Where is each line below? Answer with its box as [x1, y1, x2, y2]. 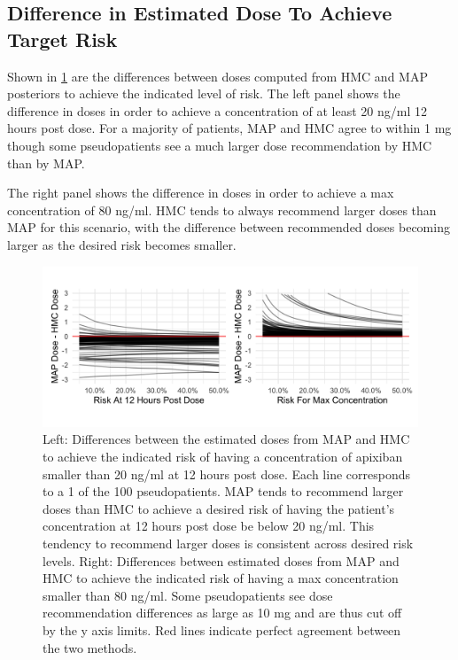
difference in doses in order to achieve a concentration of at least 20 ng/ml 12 [7, 101, 427, 120]
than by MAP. [7, 153, 85, 172]
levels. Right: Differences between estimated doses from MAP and [43, 551, 400, 570]
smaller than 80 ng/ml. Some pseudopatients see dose [43, 586, 333, 604]
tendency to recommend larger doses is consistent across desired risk [43, 534, 414, 553]
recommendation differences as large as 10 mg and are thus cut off [43, 603, 402, 622]
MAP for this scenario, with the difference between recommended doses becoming [7, 218, 450, 237]
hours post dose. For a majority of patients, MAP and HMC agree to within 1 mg [7, 119, 452, 137]
